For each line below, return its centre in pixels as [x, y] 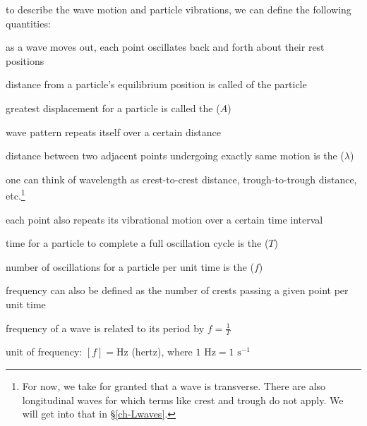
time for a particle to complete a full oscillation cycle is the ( [137, 243]
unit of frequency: [44, 352]
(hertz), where [162, 352]
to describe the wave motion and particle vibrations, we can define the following [179, 9]
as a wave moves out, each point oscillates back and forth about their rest [165, 47]
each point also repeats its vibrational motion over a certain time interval [164, 219]
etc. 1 [16, 194]
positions [25, 60]
